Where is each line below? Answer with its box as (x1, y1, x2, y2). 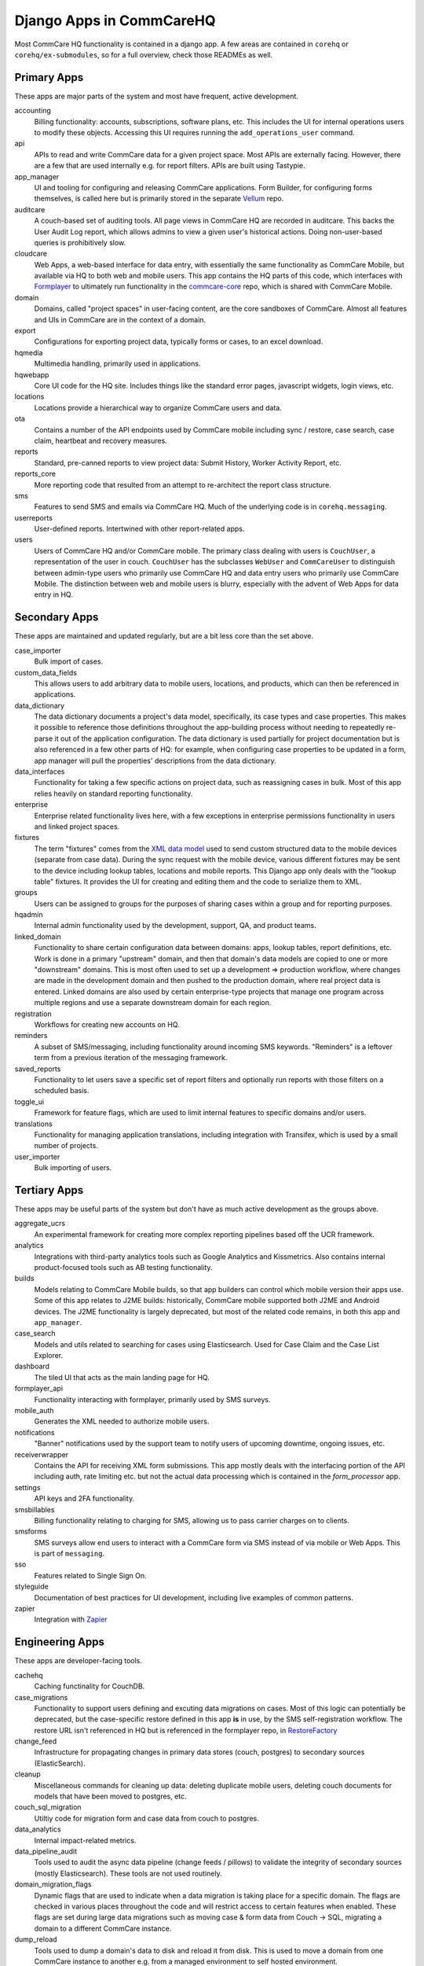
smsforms (14, 1526, 47, 1537)
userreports (14, 513, 53, 522)
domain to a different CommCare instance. (34, 1924, 172, 1933)
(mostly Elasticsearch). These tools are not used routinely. (34, 1868, 223, 1878)
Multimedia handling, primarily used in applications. (34, 359, 201, 369)
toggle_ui (14, 1097, 45, 1106)
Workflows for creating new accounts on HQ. (34, 1020, 180, 1029)
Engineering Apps (14, 1636, 105, 1649)
